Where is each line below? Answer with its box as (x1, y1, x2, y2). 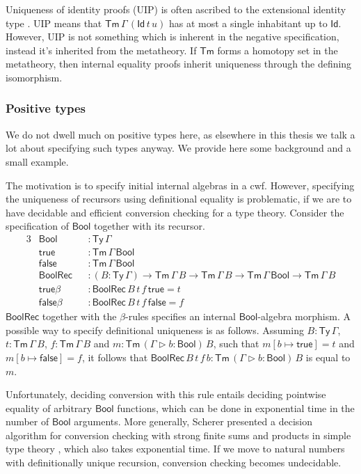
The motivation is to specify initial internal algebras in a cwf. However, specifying (6, 177, 355, 192)
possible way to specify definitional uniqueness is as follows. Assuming (6, 322, 304, 337)
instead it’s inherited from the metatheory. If (6, 42, 197, 57)
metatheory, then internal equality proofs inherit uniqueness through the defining (6, 56, 352, 71)
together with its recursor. (94, 219, 205, 233)
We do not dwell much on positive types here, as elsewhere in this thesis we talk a (6, 127, 355, 141)
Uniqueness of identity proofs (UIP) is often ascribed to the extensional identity (6, 2, 346, 16)
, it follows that (81, 349, 148, 364)
